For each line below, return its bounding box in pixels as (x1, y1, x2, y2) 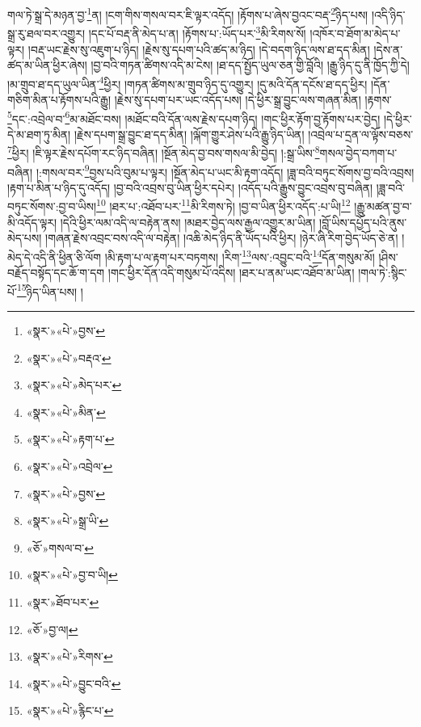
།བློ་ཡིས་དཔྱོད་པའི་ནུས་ (319, 213, 407, 230)
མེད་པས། (7, 229, 42, 246)
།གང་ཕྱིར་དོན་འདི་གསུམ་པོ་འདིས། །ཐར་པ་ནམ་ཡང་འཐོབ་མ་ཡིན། (107, 264, 355, 281)
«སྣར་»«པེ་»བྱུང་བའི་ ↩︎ (26, 674, 121, 691)
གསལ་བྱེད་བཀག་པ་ (319, 145, 398, 162)
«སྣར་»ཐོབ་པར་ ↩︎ (26, 593, 99, 610)
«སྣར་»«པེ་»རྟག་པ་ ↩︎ (26, 431, 115, 448)
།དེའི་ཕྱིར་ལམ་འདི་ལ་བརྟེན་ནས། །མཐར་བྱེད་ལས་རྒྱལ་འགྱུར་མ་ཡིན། (60, 213, 316, 230)
